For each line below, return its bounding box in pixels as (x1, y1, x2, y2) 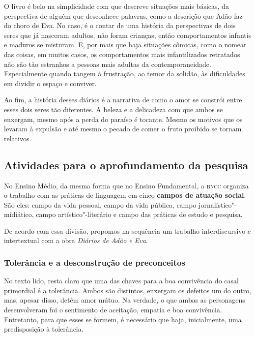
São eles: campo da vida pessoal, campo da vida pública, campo (4, 199, 197, 210)
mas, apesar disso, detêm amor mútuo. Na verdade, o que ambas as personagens (4, 295, 245, 305)
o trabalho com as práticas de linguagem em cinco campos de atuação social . (4, 190, 246, 200)
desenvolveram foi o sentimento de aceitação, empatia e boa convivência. (4, 305, 222, 315)
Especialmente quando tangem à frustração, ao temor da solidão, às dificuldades (4, 68, 245, 79)
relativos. (4, 133, 31, 143)
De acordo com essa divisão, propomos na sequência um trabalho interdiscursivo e (4, 225, 251, 236)
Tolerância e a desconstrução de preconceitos (4, 256, 185, 268)
